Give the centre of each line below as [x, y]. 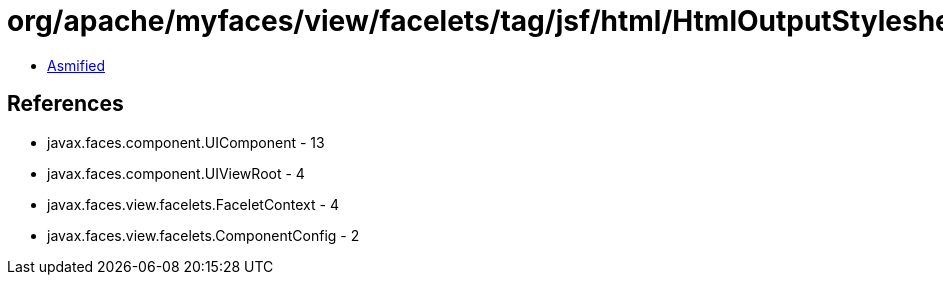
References [65, 104]
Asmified [76, 65]
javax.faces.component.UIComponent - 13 [186, 142]
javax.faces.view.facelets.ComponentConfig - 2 [203, 235]
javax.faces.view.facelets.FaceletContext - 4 [193, 204]
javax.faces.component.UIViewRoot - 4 [176, 173]
